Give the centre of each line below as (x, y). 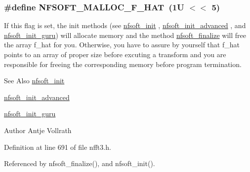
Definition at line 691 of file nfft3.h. (58, 147)
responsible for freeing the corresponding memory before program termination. (123, 64)
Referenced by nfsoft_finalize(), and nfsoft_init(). (80, 163)
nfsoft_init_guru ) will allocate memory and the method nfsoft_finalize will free (125, 35)
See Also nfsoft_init (34, 81)
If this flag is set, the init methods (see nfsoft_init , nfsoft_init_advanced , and (125, 25)
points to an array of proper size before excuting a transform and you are (115, 54)
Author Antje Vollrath (38, 130)
